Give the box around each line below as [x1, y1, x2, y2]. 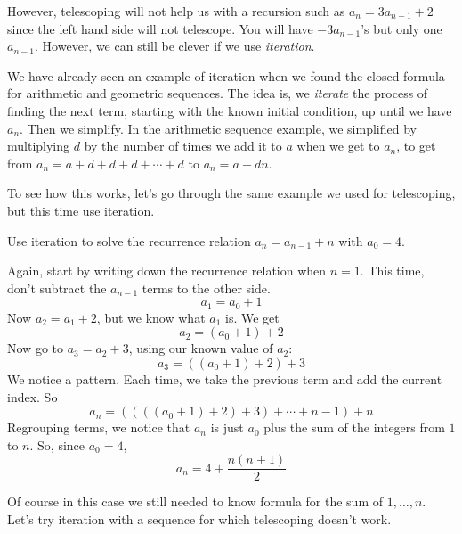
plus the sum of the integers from [263, 418, 445, 437]
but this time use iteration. [7, 201, 155, 219]
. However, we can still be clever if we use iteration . [35, 37, 315, 55]
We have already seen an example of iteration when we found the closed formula [7, 66, 445, 85]
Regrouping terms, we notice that [7, 418, 190, 437]
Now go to [7, 339, 63, 357]
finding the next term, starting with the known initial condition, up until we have [7, 101, 452, 119]
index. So [7, 387, 58, 406]
